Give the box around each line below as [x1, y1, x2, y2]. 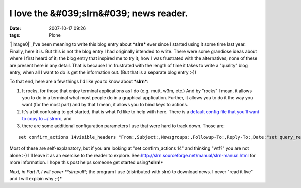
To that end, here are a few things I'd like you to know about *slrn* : [9, 78, 149, 85]
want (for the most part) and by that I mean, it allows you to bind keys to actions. [22, 102, 188, 108]
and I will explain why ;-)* [9, 175, 62, 181]
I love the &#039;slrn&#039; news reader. [9, 8, 188, 19]
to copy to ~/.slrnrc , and [22, 116, 72, 122]
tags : [9, 32, 21, 38]
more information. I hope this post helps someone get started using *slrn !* [9, 159, 163, 165]
